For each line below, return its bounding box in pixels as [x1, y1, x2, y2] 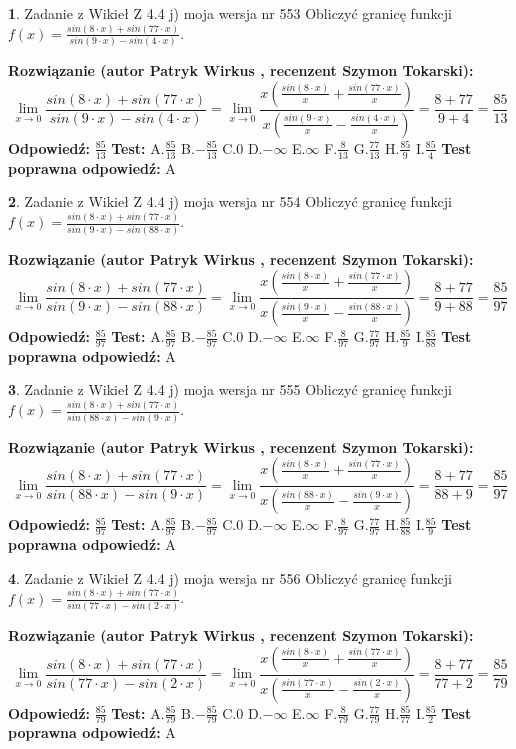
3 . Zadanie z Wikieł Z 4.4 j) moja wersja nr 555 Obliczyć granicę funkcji [8, 379, 452, 400]
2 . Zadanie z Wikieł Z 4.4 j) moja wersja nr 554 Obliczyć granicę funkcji [8, 191, 452, 212]
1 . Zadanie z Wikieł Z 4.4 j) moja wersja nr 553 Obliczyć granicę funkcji [8, 3, 452, 23]
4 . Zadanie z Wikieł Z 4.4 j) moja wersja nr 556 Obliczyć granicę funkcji [8, 567, 452, 588]
